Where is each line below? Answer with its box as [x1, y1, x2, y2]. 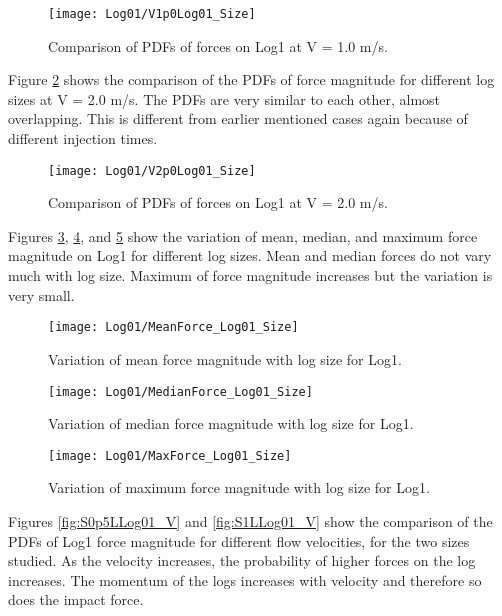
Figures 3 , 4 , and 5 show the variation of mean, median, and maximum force [8, 225, 478, 246]
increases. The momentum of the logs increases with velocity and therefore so [8, 569, 482, 590]
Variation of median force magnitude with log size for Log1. [48, 413, 414, 434]
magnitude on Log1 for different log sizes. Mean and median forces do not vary [8, 245, 492, 266]
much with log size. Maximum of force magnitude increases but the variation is [8, 265, 493, 286]
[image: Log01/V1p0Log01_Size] [48, 7, 256, 21]
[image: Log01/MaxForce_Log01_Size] [48, 448, 292, 463]
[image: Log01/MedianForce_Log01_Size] [48, 384, 313, 399]
